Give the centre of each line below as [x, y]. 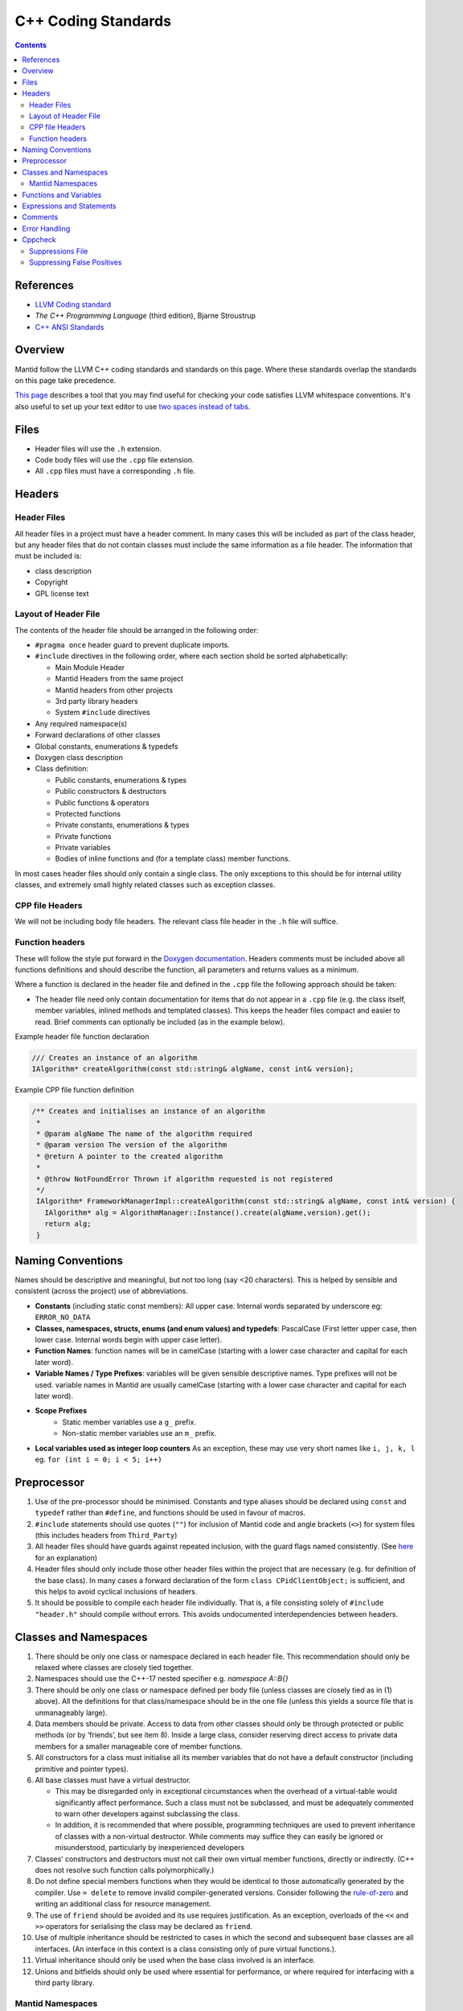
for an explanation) [66, 1557]
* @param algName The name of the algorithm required [144, 1134]
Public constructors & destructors [111, 792]
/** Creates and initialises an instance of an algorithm [148, 1111]
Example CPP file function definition [74, 1090]
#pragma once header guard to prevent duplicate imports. [133, 645]
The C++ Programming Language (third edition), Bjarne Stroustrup [145, 316]
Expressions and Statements [69, 206]
